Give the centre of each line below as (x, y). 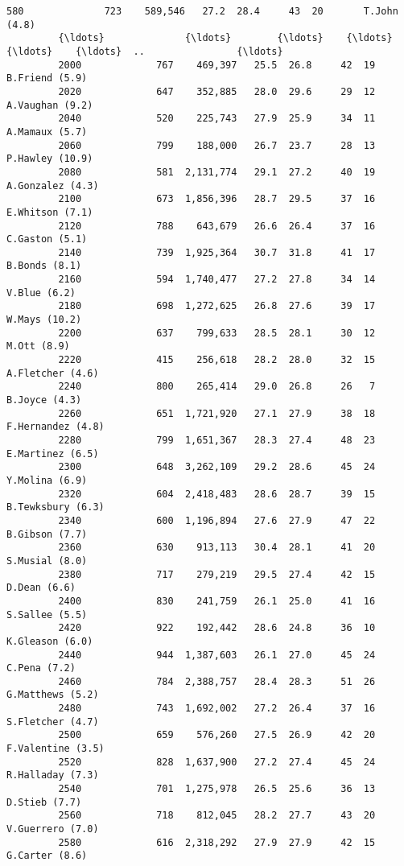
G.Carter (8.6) (47, 856)
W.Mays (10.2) (44, 320)
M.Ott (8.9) (38, 346)
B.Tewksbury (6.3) (56, 507)
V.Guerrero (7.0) (53, 829)
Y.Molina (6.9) (47, 480)
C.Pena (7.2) (41, 668)
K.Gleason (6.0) (50, 641)
